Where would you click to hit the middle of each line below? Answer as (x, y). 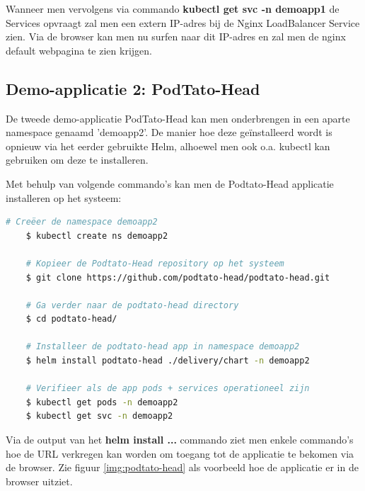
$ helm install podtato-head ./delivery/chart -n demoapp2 (168, 361)
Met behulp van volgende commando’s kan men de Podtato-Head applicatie (170, 183)
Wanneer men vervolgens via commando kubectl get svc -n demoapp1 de (173, 9)
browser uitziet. (39, 481)
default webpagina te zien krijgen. (79, 50)
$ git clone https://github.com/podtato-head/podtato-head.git (178, 277)
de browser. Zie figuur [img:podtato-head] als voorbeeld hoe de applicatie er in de (182, 467)
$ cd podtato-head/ (71, 319)
